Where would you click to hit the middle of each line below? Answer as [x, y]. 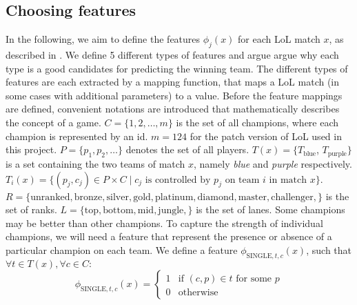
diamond [216, 197]
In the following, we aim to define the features [103, 39]
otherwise [198, 292]
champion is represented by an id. [77, 136]
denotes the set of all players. [187, 149]
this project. [31, 149]
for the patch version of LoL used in [266, 136]
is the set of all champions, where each [257, 122]
